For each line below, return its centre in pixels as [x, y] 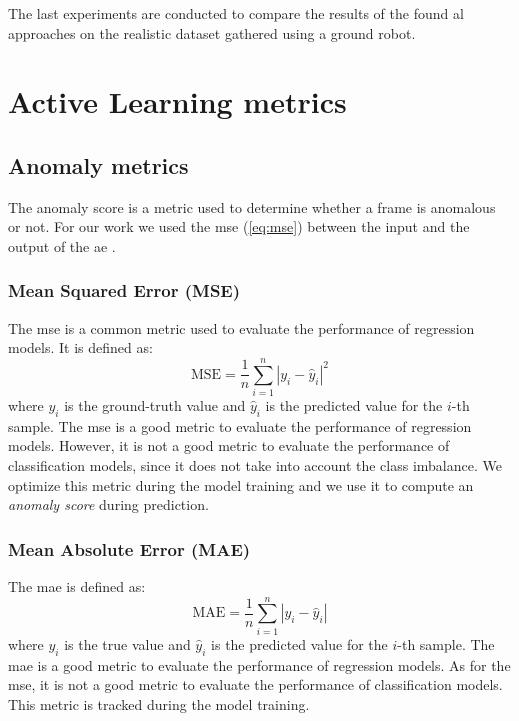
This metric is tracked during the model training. [159, 703]
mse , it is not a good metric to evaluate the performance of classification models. [255, 684]
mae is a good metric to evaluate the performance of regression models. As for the [259, 664]
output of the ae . [62, 245]
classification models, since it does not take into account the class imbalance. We [255, 465]
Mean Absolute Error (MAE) [129, 548]
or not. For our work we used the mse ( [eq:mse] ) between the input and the [239, 226]
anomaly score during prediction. [108, 504]
